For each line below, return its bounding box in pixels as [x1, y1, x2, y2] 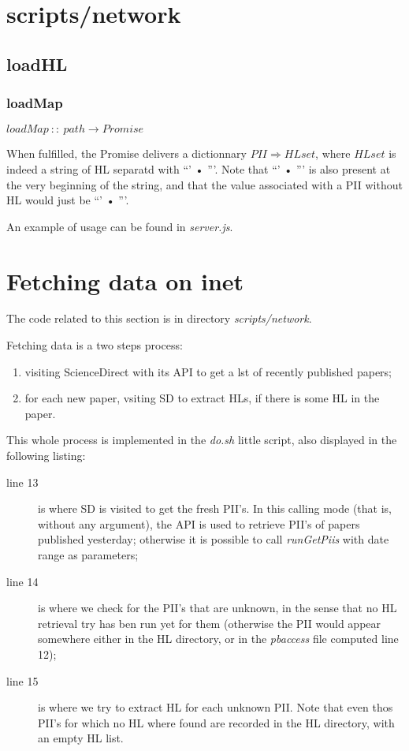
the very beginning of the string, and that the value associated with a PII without [6, 176, 403, 192]
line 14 [6, 573, 39, 589]
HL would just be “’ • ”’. [6, 192, 129, 208]
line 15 [6, 672, 39, 689]
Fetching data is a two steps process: [6, 337, 183, 353]
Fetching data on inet [6, 264, 244, 297]
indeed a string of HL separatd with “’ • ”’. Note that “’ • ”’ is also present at [6, 160, 391, 177]
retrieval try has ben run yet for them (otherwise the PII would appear [38, 615, 381, 631]
